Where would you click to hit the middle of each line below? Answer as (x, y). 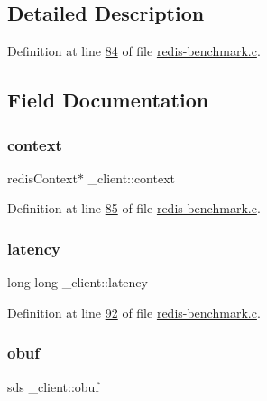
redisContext (42, 177)
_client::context (132, 177)
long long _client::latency (78, 282)
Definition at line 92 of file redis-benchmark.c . (134, 312)
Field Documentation (108, 100)
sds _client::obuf (53, 386)
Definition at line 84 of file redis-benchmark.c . (134, 51)
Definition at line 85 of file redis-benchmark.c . (134, 208)
